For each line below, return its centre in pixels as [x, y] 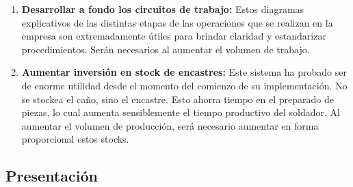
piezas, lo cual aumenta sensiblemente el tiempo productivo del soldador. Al [181, 112]
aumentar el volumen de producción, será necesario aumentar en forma [170, 125]
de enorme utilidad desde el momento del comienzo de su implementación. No [184, 85]
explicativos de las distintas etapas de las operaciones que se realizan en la [177, 22]
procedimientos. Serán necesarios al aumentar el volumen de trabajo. [166, 49]
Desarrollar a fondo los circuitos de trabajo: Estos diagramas [163, 9]
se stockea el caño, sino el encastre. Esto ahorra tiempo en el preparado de [178, 99]
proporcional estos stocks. [75, 139]
